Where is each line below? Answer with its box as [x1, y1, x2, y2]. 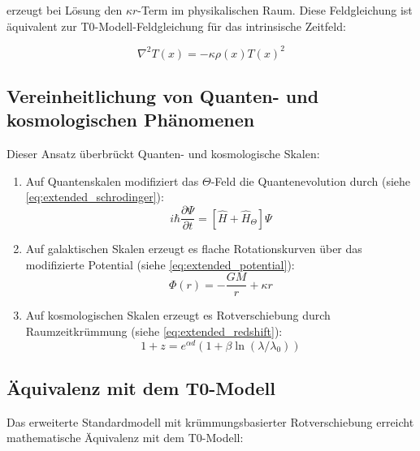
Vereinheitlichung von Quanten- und [6, 84, 319, 109]
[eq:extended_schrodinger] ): [25, 188, 164, 205]
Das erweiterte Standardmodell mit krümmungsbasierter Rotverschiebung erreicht [6, 413, 414, 430]
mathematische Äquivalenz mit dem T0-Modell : [6, 429, 244, 446]
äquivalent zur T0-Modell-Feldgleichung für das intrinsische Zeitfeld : [6, 17, 346, 34]
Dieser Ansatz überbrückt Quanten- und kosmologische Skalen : [6, 145, 320, 162]
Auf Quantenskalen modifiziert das [25, 172, 199, 189]
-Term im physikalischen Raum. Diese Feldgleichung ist [137, 2, 413, 18]
